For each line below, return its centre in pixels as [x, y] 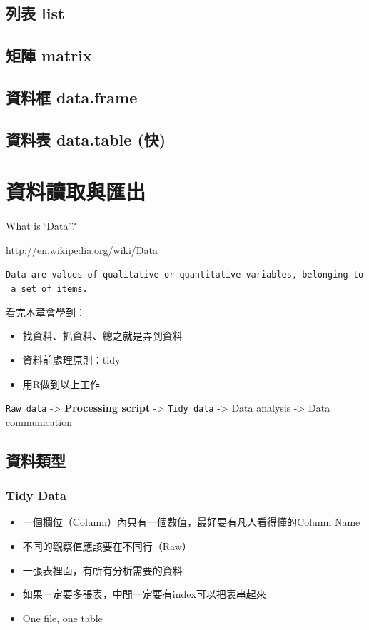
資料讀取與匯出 [76, 192]
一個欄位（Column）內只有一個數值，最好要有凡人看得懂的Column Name [191, 522]
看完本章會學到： [46, 311]
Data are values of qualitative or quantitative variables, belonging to [185, 275]
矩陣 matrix [49, 55]
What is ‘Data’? [41, 226]
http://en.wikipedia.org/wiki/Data [82, 249]
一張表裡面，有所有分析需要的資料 [102, 570]
